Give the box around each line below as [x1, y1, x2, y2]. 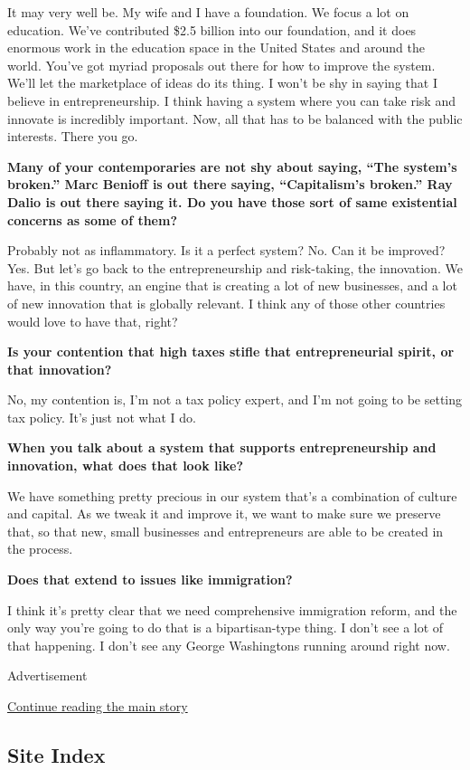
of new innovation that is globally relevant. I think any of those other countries [7, 293, 446, 312]
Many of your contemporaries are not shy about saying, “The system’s [7, 157, 457, 176]
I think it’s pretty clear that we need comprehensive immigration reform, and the [7, 600, 457, 619]
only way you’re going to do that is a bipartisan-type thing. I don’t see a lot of [7, 618, 444, 637]
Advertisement [7, 666, 88, 685]
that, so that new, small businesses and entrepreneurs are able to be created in [7, 521, 444, 540]
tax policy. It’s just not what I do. [7, 407, 197, 426]
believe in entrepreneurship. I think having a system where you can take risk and [7, 90, 456, 109]
